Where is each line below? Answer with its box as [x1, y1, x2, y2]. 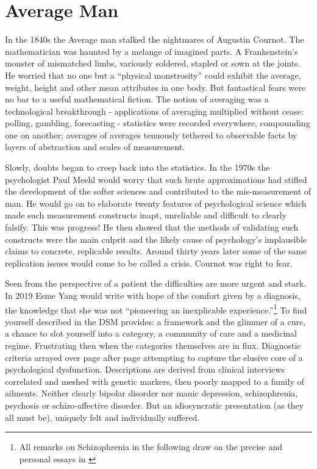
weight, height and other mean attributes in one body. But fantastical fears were [5, 81, 305, 93]
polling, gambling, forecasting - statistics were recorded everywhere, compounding [5, 116, 310, 129]
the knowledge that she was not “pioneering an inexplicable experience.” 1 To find [5, 301, 307, 316]
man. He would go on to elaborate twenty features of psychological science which [5, 196, 307, 209]
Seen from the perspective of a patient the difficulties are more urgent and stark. [5, 277, 306, 290]
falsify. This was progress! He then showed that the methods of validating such [5, 221, 299, 234]
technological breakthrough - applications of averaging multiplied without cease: [5, 104, 304, 117]
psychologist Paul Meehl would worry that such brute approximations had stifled [5, 173, 307, 185]
